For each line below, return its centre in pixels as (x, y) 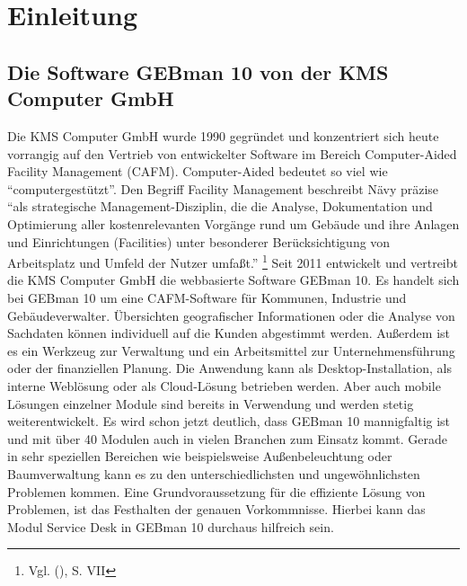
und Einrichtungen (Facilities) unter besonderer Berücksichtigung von (199, 241)
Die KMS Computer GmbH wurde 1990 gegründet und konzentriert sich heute (223, 135)
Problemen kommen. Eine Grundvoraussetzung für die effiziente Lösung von (216, 491)
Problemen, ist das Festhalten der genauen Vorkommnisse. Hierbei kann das (216, 509)
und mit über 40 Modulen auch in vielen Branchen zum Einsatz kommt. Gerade (227, 438)
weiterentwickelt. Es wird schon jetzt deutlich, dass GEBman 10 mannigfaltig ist (229, 421)
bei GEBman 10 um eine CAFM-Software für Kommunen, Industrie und (207, 297)
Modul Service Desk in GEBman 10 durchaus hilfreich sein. (171, 526)
